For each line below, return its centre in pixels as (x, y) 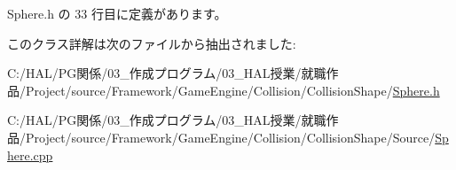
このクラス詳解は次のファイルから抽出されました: (152, 43)
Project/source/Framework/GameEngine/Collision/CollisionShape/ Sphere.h (232, 90)
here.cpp (30, 155)
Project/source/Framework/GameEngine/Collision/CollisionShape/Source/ (230, 137)
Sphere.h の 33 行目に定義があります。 (117, 13)
